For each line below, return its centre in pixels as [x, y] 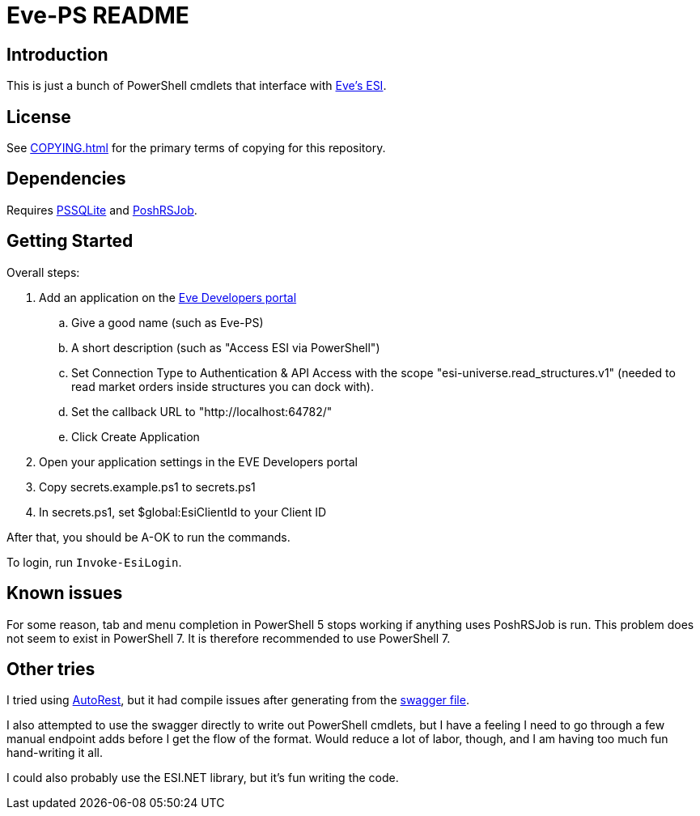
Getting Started [70, 241]
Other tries [51, 669]
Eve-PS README [98, 15]
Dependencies [66, 179]
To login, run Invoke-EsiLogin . [94, 562]
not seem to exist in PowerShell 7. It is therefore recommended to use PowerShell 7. [229, 638]
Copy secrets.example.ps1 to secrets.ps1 [147, 487]
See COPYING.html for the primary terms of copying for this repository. [196, 148]
